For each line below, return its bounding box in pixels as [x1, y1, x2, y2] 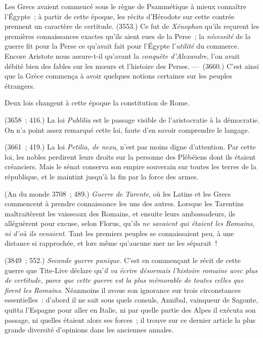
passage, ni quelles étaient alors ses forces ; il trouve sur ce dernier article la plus [5, 314, 255, 325]
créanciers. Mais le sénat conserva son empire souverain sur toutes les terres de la [5, 161, 256, 172]
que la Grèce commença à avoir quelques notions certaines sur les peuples [5, 70, 232, 81]
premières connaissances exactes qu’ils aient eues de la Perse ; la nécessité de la [5, 30, 251, 41]
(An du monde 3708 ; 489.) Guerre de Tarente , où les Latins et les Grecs [5, 188, 231, 199]
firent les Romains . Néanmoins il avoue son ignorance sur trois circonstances [5, 284, 241, 295]
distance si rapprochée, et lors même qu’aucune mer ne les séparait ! [5, 238, 217, 248]
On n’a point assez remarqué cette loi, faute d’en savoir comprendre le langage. [5, 124, 250, 135]
